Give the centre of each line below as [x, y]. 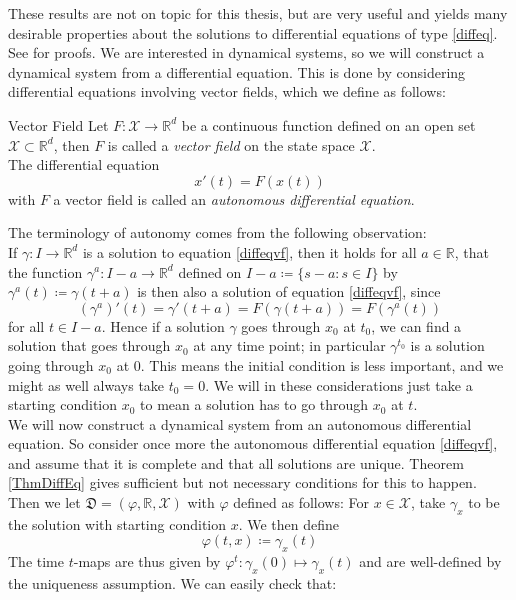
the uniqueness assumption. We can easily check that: [172, 583]
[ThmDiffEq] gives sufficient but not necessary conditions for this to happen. [242, 482]
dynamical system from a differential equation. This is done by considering [237, 71]
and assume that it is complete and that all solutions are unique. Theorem [236, 462]
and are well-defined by [430, 561]
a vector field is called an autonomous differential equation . [234, 198]
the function [45, 271]
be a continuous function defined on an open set [328, 124]
